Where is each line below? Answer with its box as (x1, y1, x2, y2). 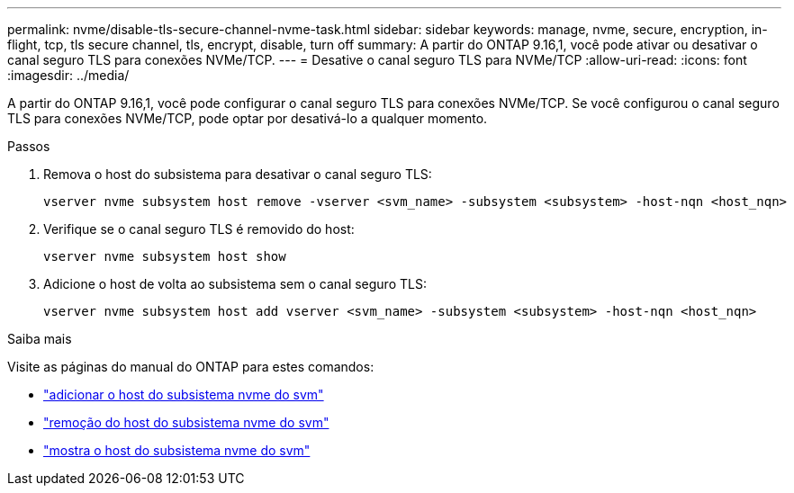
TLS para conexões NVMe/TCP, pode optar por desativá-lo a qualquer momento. (7, 111, 488, 126)
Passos (7, 139, 50, 154)
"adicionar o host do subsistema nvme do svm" (43, 387, 324, 402)
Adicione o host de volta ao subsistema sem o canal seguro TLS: (43, 276, 427, 291)
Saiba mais (7, 331, 72, 346)
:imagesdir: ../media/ (7, 67, 130, 83)
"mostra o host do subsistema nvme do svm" (43, 443, 311, 458)
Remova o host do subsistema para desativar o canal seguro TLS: (43, 166, 432, 182)
